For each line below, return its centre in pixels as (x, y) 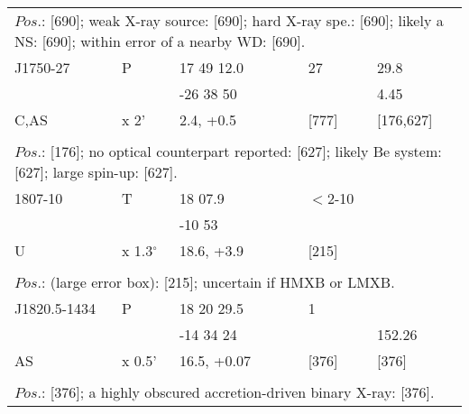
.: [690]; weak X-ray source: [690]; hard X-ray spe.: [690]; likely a (240, 20)
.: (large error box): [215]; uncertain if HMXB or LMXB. (216, 282)
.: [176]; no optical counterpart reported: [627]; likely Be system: (239, 151)
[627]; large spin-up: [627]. (96, 172)
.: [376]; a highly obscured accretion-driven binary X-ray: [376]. (236, 392)
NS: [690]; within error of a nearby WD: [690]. (160, 41)
